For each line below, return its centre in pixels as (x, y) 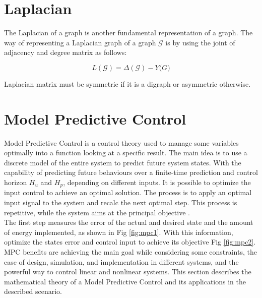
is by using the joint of (200, 42)
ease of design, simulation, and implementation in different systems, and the (121, 261)
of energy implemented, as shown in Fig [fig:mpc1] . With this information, (119, 232)
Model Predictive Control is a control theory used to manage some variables (121, 142)
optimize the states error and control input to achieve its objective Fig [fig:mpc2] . (130, 242)
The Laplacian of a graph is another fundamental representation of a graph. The (128, 33)
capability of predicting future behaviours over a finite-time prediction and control (131, 172)
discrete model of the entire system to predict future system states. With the (123, 162)
